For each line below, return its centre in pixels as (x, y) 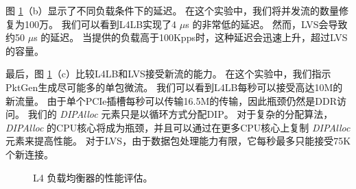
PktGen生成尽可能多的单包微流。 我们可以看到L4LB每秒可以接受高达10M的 (174, 87)
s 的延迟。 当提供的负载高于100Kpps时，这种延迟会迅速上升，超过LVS (191, 37)
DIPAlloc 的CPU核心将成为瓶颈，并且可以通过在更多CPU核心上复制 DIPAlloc (178, 127)
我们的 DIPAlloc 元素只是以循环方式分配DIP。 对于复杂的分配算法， (180, 114)
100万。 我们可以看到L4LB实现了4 (100, 24)
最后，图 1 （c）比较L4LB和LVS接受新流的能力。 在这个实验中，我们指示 (168, 74)
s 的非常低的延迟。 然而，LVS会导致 (266, 24)
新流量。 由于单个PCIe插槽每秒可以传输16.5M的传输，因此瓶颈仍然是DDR (171, 100)
